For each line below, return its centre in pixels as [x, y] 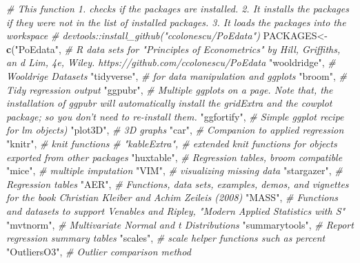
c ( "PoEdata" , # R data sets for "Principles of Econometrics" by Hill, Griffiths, [173, 49]
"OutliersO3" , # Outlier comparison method [99, 251]
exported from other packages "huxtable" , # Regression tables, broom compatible [174, 157]
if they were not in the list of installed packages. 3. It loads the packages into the [176, 22]
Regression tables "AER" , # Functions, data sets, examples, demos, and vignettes [178, 183]
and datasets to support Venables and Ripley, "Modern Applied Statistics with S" [176, 210]
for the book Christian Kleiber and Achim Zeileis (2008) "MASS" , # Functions [172, 197]
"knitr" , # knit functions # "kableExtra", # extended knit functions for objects [172, 143]
